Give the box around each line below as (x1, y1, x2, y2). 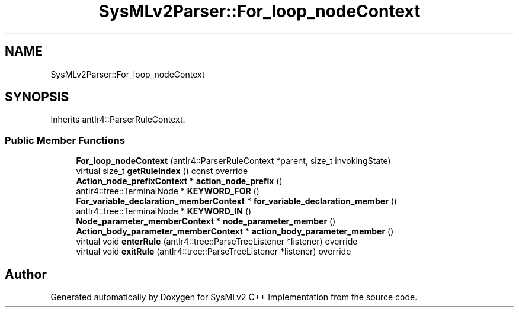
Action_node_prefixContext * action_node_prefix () (76, 176, 283, 186)
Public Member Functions (5, 134, 125, 146)
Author (5, 266, 47, 282)
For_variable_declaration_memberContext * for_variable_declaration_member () (76, 196, 397, 207)
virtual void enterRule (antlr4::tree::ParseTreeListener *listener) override (76, 236, 358, 247)
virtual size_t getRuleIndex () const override (76, 166, 248, 176)
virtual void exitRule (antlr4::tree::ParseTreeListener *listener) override (76, 246, 351, 257)
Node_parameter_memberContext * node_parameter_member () (76, 216, 336, 227)
